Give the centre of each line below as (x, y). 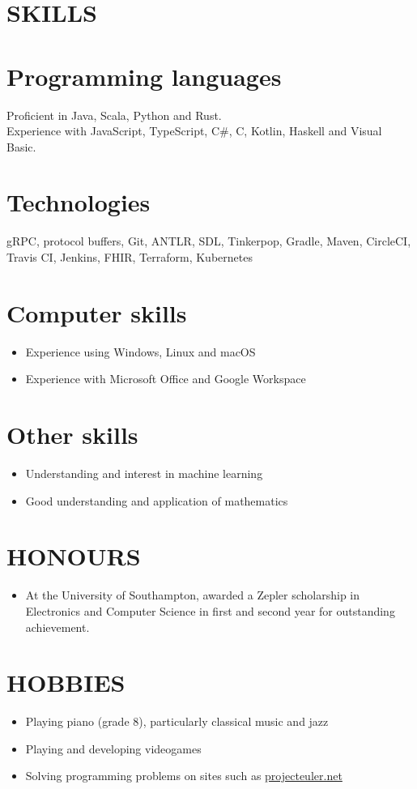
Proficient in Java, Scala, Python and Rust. (114, 115)
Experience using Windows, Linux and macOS (140, 351)
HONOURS (74, 556)
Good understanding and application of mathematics (157, 500)
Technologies (79, 202)
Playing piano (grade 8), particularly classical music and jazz (177, 721)
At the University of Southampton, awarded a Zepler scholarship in (193, 595)
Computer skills (97, 312)
